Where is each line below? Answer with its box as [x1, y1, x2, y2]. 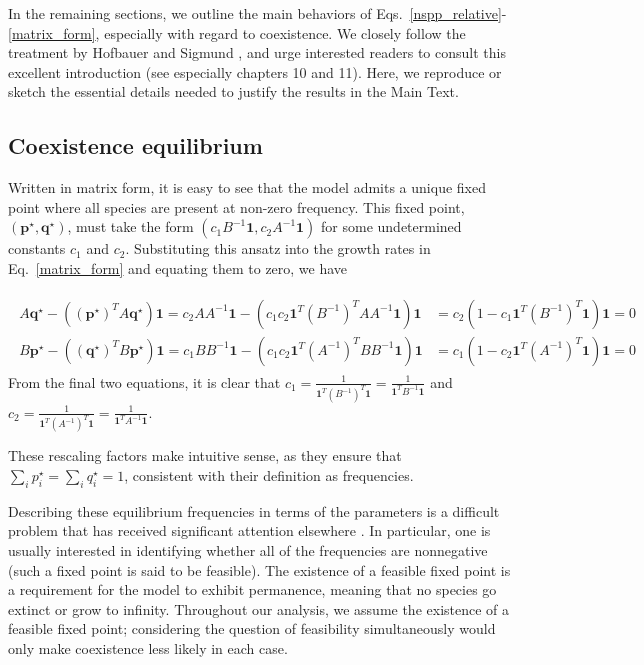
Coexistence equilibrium [8, 130, 263, 161]
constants [8, 238, 66, 259]
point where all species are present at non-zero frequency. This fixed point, [8, 196, 465, 217]
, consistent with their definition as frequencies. [124, 464, 414, 485]
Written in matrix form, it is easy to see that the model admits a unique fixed [8, 177, 486, 198]
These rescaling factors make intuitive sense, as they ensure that [8, 445, 402, 466]
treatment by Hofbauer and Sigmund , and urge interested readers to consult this [8, 42, 506, 63]
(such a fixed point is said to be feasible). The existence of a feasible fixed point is [8, 559, 511, 580]
